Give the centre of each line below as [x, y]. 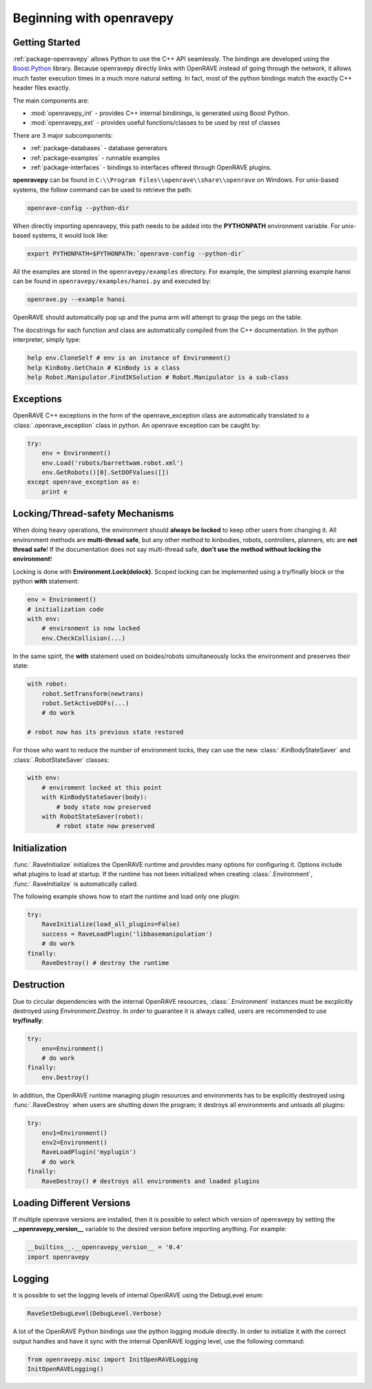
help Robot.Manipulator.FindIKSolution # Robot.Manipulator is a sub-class [158, 377]
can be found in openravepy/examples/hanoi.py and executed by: [112, 281]
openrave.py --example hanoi [76, 299]
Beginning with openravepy [93, 18]
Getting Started [46, 42]
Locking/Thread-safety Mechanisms [93, 514]
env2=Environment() [75, 1143]
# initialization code [65, 609]
